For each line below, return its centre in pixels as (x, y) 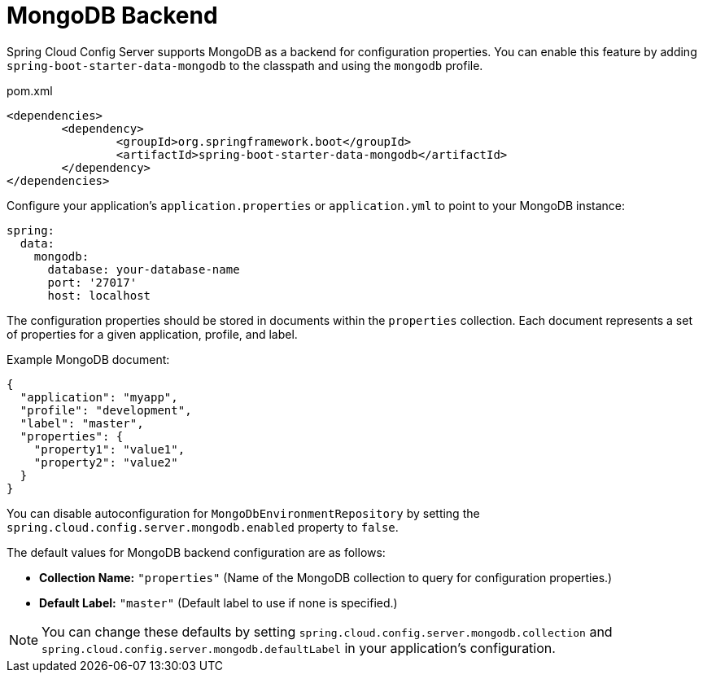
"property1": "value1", (109, 449)
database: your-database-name (144, 269)
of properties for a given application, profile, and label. (152, 334)
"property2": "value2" (106, 462)
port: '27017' (92, 282)
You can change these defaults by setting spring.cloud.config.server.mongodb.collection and (327, 631)
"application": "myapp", (99, 397)
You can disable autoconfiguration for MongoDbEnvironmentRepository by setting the (243, 513)
